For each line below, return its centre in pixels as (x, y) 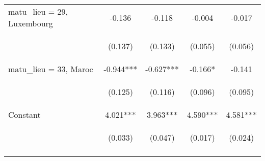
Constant (24, 115)
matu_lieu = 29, (38, 11)
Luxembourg (31, 23)
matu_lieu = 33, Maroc (51, 69)
